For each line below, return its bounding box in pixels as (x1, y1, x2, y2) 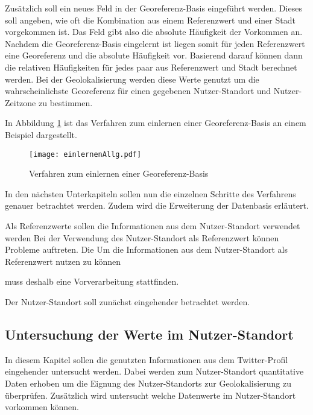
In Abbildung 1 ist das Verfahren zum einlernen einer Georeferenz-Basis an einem (5, 116, 306, 129)
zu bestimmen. (38, 96, 93, 109)
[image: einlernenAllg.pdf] (29, 150, 142, 159)
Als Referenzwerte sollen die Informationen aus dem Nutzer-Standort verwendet (5, 219, 300, 232)
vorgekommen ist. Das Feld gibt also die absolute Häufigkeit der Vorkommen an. (5, 25, 303, 38)
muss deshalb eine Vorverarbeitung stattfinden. (5, 275, 179, 288)
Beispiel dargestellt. (5, 128, 77, 141)
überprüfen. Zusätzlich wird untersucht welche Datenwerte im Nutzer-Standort (5, 388, 296, 401)
